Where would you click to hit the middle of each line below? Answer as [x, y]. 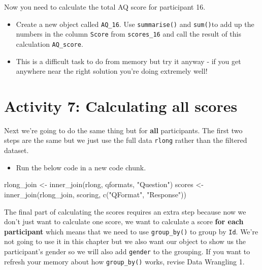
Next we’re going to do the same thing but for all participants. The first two [123, 130]
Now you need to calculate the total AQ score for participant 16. [105, 7]
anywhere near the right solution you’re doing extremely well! [112, 71]
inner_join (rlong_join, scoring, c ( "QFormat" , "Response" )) [95, 194]
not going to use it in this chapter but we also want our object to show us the [125, 241]
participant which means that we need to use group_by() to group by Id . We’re [131, 231]
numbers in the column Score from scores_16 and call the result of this [128, 34]
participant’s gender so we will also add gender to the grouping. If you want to [127, 251]
